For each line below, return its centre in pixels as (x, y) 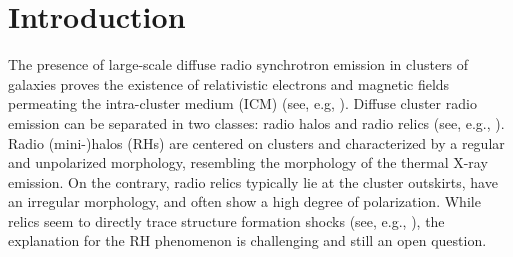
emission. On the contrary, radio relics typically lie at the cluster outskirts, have (253, 181)
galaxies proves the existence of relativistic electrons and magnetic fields (229, 83)
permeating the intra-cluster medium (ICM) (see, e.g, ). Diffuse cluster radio (242, 103)
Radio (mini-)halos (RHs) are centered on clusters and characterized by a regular (256, 142)
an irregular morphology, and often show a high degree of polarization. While (244, 201)
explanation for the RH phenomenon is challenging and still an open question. (247, 240)
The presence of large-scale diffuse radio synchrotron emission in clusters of (238, 64)
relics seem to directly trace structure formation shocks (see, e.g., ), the (226, 220)
